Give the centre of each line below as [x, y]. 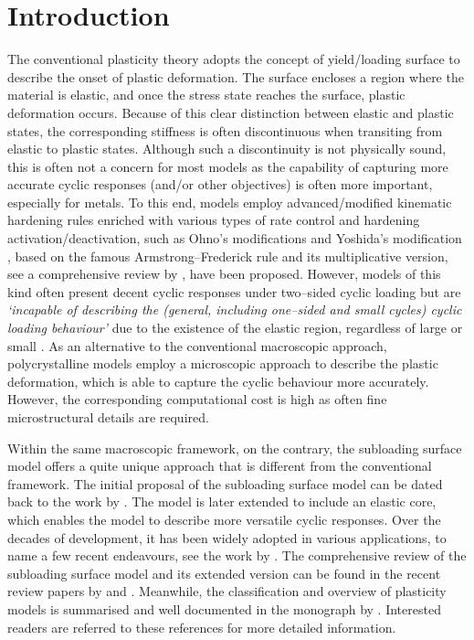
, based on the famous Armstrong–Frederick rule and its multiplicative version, [228, 256]
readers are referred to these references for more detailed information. [202, 627]
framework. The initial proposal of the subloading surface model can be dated [225, 483]
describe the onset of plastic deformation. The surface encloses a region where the [236, 76]
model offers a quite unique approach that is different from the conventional [220, 466]
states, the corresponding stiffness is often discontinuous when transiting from [225, 130]
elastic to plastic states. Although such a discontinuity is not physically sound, [227, 149]
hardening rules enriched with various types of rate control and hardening [214, 220]
